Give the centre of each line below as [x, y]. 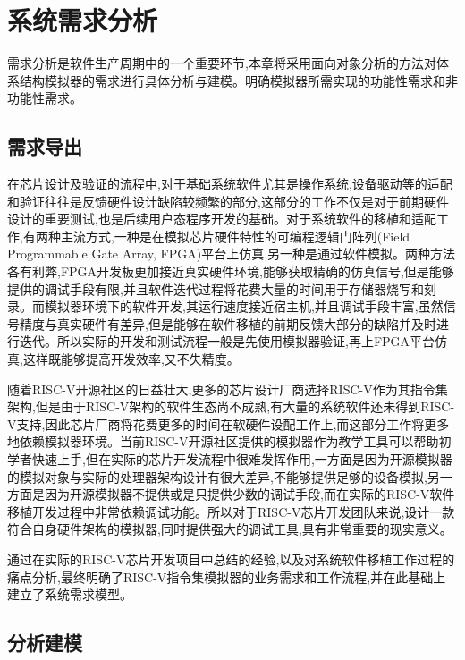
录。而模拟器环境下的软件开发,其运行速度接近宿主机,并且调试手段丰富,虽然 [225, 306]
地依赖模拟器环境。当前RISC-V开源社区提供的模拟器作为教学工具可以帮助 [223, 441]
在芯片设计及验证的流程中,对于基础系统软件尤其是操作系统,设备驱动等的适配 [230, 184]
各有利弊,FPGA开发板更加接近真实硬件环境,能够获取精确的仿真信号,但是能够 [231, 271]
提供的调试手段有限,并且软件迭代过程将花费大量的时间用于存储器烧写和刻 [222, 288]
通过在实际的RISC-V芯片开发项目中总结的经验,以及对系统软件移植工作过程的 [231, 558]
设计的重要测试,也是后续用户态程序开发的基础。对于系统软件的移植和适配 [222, 219]
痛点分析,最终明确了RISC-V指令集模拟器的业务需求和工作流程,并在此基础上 [227, 576]
